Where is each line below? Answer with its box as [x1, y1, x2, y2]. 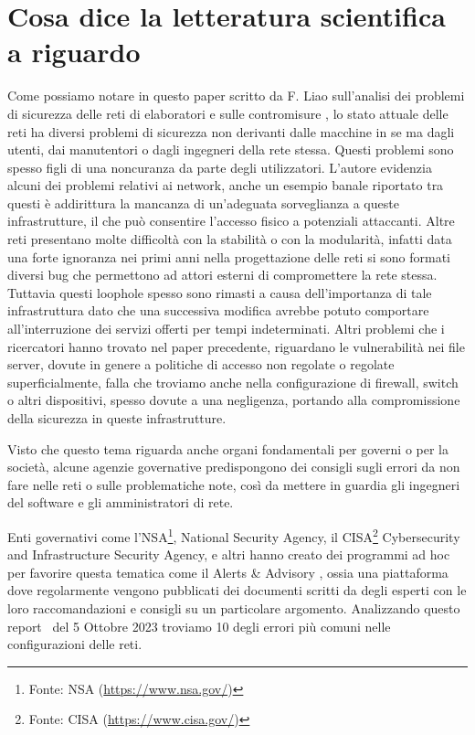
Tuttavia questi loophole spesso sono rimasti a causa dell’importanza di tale [7, 282, 432, 302]
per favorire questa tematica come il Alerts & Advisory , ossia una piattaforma [7, 562, 449, 581]
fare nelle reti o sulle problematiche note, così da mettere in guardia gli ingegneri [7, 474, 460, 494]
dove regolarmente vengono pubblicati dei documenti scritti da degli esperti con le [7, 581, 467, 600]
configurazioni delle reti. [7, 634, 142, 654]
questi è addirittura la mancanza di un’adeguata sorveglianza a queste [7, 193, 399, 212]
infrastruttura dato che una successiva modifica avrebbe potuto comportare [7, 301, 429, 320]
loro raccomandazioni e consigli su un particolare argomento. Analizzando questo [7, 599, 460, 617]
